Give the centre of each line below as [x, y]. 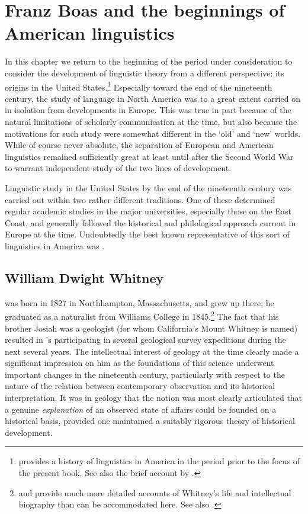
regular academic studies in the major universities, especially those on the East [148, 211]
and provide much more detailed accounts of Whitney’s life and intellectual [155, 492]
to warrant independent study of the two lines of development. [118, 168]
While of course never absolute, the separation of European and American [139, 145]
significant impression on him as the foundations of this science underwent [139, 363]
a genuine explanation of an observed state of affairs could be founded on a [141, 409]
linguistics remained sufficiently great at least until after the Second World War [149, 156]
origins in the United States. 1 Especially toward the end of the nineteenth [139, 86]
